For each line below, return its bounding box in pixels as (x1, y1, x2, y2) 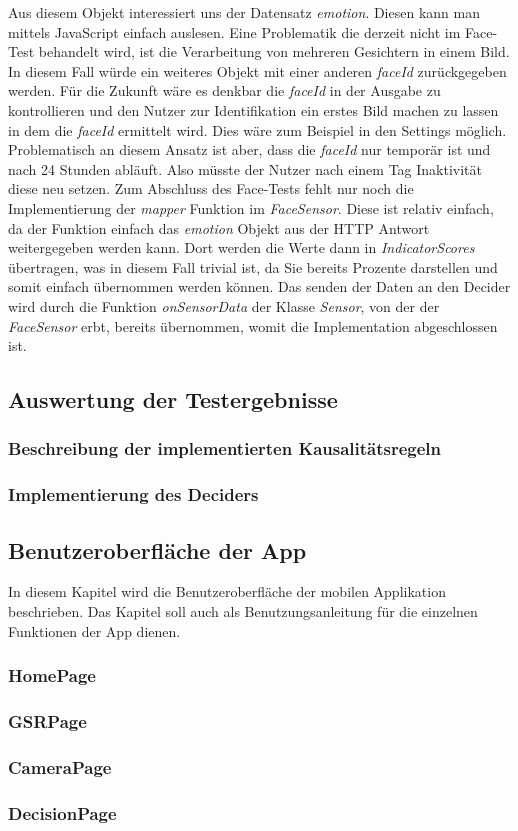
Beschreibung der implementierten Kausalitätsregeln (8, 436, 442, 461)
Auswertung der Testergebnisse (8, 384, 338, 415)
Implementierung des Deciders (8, 482, 259, 507)
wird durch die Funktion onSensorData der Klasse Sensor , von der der (8, 295, 440, 316)
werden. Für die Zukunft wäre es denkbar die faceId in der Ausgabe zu (8, 80, 441, 101)
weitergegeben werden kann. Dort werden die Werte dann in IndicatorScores (8, 237, 475, 258)
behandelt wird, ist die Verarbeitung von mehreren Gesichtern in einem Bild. (38, 41, 510, 62)
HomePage (8, 663, 96, 688)
